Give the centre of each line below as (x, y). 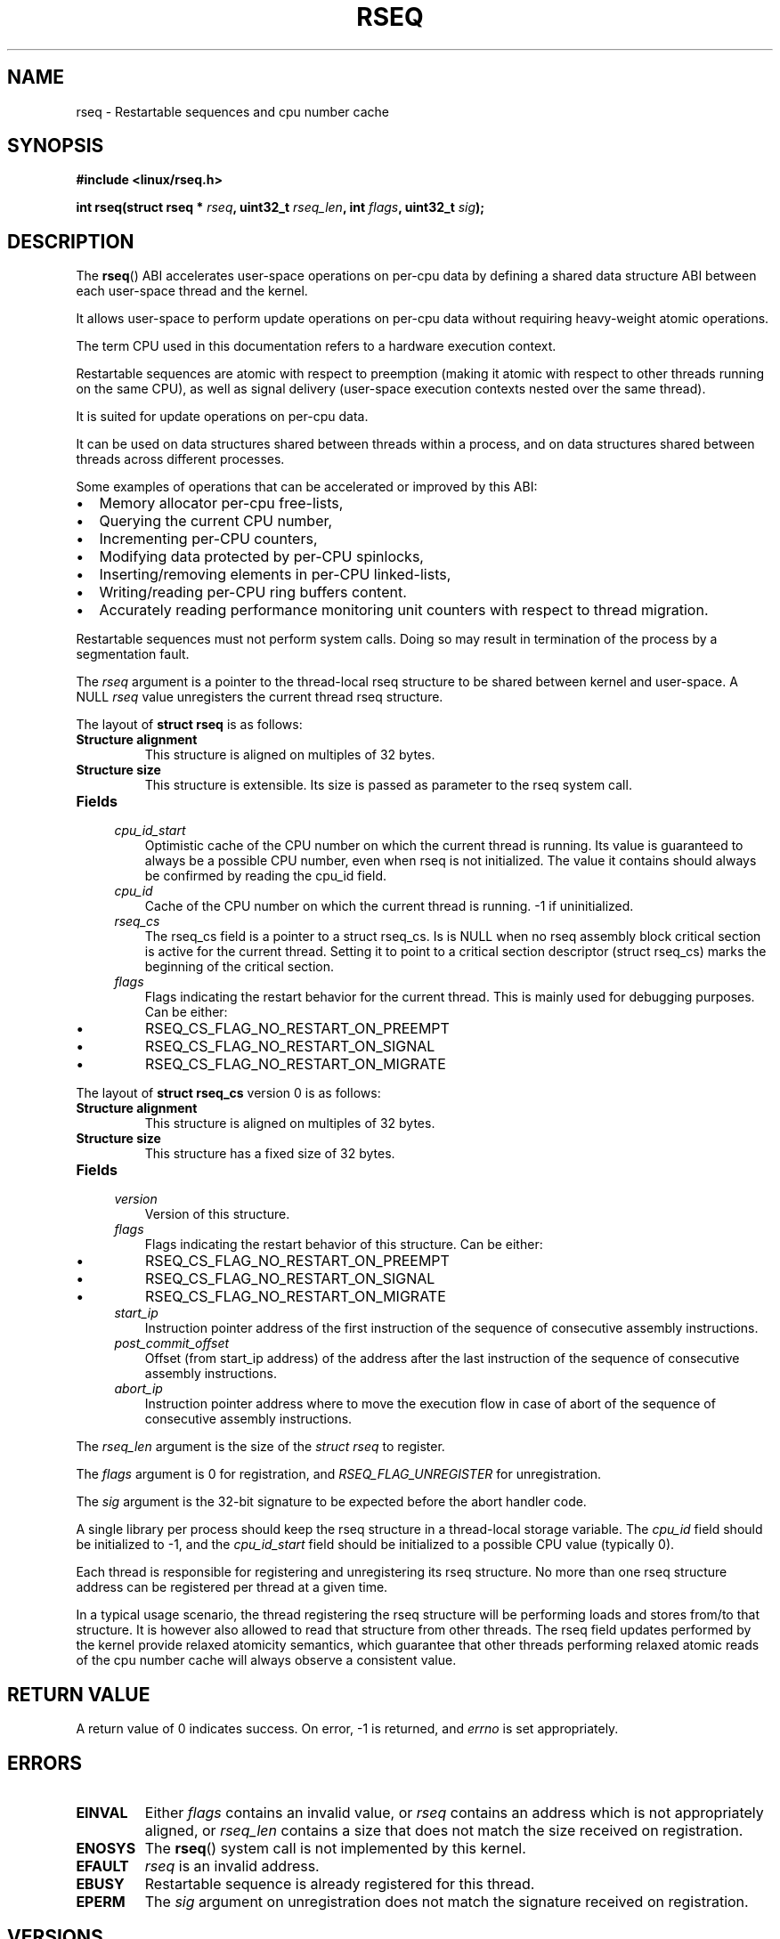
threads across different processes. (180, 459)
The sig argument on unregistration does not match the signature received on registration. (447, 1901)
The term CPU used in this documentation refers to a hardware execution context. (316, 346)
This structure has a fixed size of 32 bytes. (270, 1154)
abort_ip (138, 1389)
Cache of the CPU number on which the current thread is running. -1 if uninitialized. (389, 906)
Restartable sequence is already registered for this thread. (340, 1883)
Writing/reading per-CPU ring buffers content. (253, 592)
